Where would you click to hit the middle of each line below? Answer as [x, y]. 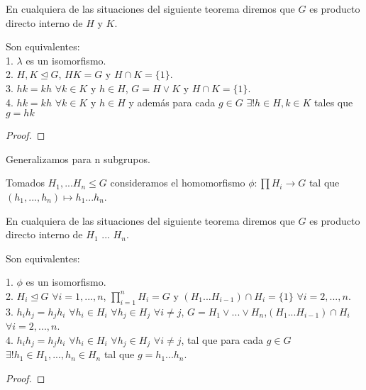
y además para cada [172, 102]
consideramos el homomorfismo [178, 183]
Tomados [25, 183]
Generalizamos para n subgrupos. [78, 158]
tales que [334, 102]
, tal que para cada [222, 339]
